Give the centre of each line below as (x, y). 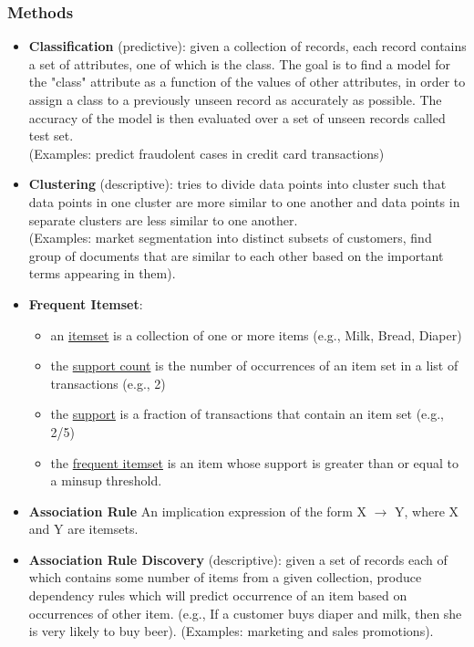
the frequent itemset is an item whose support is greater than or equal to (254, 462)
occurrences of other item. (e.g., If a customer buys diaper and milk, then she (245, 613)
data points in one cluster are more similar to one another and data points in (244, 201)
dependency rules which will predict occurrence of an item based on (218, 595)
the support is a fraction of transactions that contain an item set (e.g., (247, 414)
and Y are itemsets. (83, 529)
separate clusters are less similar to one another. (163, 219)
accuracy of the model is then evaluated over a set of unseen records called (237, 117)
